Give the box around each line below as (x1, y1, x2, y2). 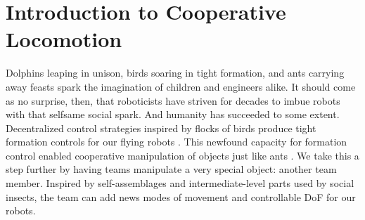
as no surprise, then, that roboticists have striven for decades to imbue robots (6, 93, 340, 108)
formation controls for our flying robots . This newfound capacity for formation (6, 134, 347, 149)
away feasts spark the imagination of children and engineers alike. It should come (6, 79, 356, 93)
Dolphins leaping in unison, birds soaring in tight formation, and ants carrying (6, 65, 345, 80)
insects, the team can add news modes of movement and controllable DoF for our (6, 189, 356, 204)
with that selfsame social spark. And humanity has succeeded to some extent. (6, 107, 340, 122)
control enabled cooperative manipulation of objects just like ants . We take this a (6, 148, 359, 162)
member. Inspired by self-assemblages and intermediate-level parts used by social (6, 176, 354, 190)
